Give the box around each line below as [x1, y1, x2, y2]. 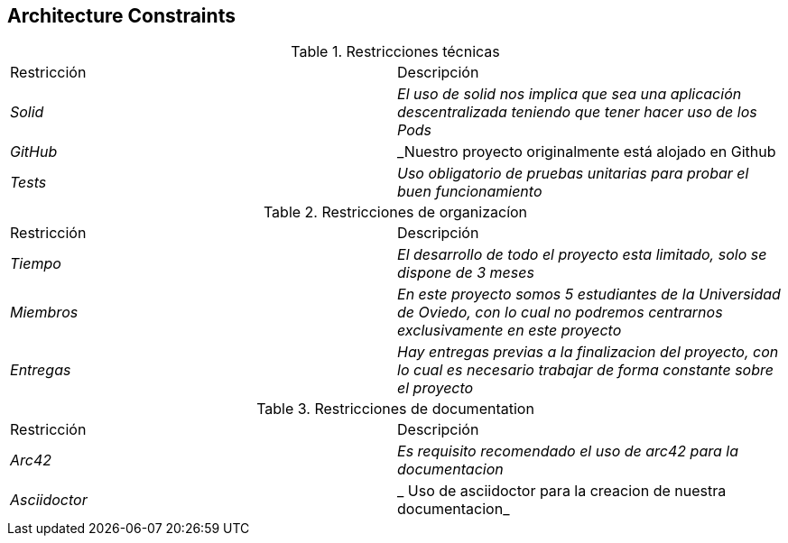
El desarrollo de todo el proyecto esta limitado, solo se [397, 245, 767, 264]
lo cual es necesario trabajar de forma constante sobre [397, 361, 774, 380]
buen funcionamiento [397, 182, 542, 201]
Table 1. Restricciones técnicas [291, 42, 500, 61]
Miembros [10, 303, 79, 322]
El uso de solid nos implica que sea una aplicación [397, 85, 742, 104]
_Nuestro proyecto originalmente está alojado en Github [397, 143, 776, 161]
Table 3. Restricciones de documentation [256, 400, 534, 419]
